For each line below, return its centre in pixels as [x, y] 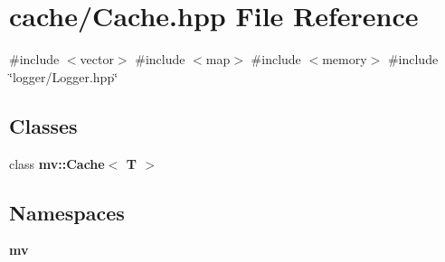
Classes [43, 125]
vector [97, 59]
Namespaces [67, 212]
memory [345, 59]
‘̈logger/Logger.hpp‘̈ [64, 76]
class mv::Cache [57, 163]
